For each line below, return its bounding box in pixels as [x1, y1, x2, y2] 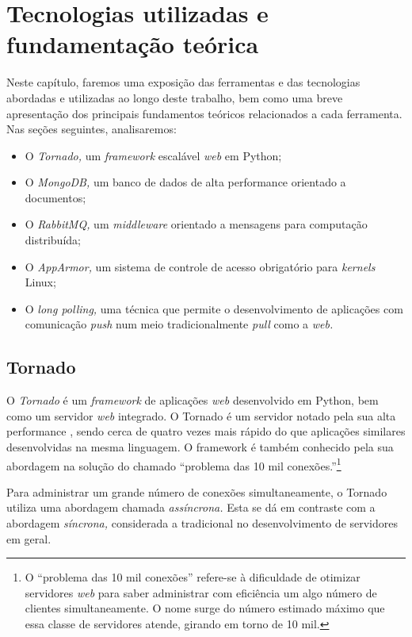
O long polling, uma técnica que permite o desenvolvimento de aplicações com [25, 300, 403, 317]
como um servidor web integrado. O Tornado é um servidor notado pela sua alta [6, 407, 396, 424]
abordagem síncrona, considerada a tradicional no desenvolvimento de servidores [6, 515, 399, 531]
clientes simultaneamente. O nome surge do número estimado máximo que [25, 600, 385, 616]
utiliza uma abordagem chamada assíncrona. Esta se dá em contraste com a [6, 499, 376, 516]
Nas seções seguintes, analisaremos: [6, 121, 177, 137]
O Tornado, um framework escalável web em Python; [25, 147, 282, 163]
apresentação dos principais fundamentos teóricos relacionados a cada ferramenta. [6, 105, 402, 121]
